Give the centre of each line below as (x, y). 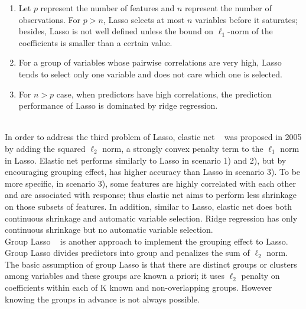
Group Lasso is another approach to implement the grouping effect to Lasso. (147, 241)
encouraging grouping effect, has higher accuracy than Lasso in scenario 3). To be (153, 172)
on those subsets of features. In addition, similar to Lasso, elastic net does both (148, 206)
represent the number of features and (108, 8)
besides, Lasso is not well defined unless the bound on (116, 31)
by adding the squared (45, 148)
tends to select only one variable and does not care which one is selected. (150, 74)
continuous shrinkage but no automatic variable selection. (109, 230)
